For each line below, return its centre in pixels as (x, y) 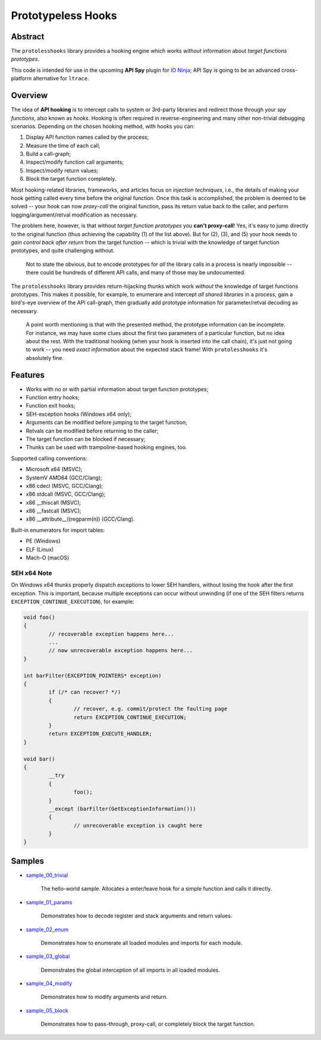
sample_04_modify (49, 983)
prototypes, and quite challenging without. (63, 250)
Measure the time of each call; (63, 145)
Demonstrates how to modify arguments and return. (104, 997)
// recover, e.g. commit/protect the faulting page (150, 709)
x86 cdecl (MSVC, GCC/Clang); (64, 485)
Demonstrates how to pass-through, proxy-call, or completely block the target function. (148, 1024)
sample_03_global (48, 956)
